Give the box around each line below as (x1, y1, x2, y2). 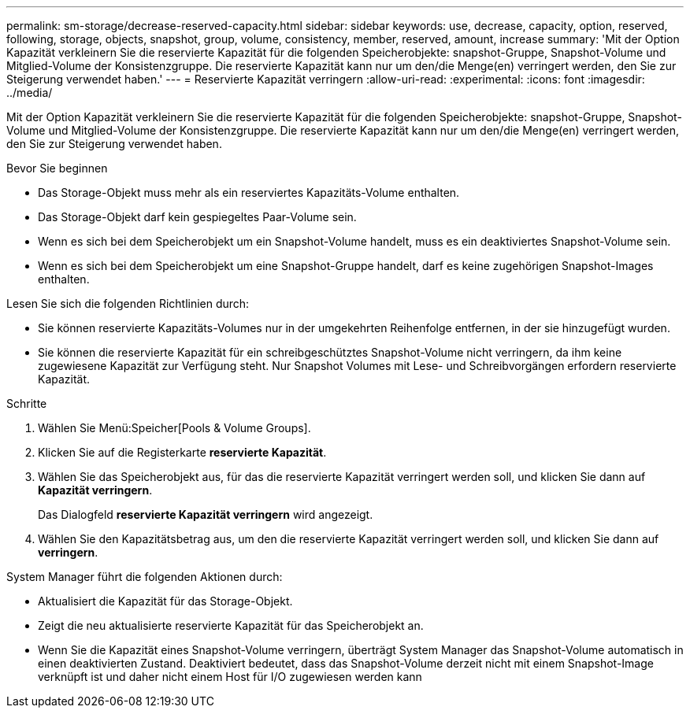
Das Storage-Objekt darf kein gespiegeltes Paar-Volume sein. (38, 210, 357, 224)
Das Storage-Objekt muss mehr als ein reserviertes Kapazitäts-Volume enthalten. (38, 186, 460, 199)
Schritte (6, 397, 47, 410)
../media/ (6, 86, 53, 99)
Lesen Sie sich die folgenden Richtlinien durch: (6, 297, 250, 310)
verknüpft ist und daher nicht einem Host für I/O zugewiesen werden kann (38, 670, 422, 683)
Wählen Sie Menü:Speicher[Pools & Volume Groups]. (38, 421, 311, 435)
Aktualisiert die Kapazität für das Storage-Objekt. (38, 594, 293, 608)
